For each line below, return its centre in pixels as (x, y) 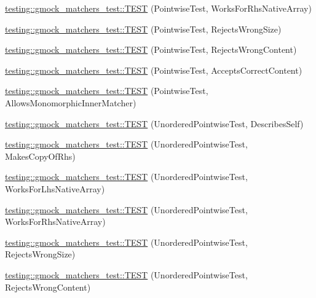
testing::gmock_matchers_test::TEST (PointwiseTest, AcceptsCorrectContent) (154, 70)
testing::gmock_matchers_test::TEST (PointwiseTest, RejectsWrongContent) (151, 49)
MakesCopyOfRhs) (40, 156)
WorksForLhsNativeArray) (55, 188)
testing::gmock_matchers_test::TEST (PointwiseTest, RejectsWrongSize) (143, 29)
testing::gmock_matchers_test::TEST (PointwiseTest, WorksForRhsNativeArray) (158, 8)
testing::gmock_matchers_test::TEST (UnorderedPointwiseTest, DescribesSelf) (154, 123)
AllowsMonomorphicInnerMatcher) (71, 102)
